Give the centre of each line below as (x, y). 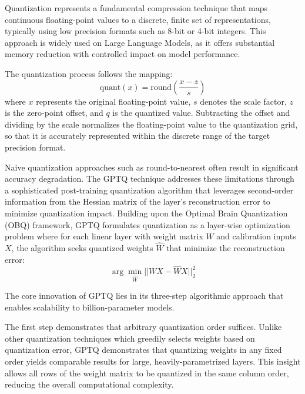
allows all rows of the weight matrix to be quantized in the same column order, (147, 373)
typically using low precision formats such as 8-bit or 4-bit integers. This (135, 31)
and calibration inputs (256, 236)
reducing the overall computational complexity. (89, 384)
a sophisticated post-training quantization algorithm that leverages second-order (149, 190)
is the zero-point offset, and (54, 113)
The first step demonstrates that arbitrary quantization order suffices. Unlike (143, 327)
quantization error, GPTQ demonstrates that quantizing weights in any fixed (143, 350)
